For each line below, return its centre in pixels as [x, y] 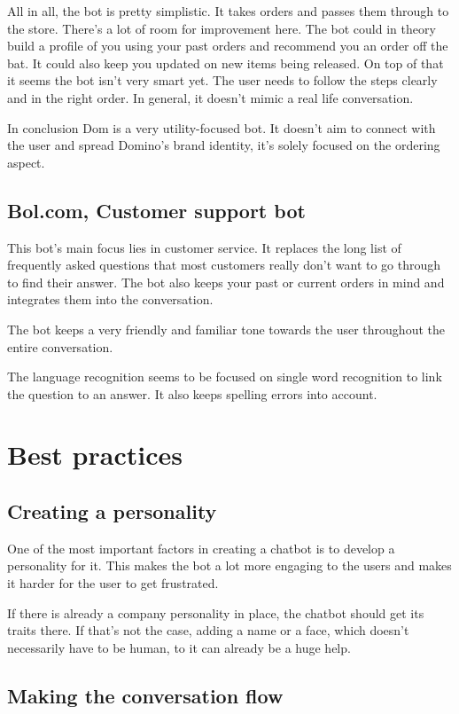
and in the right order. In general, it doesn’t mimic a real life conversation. [210, 97]
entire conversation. [60, 346]
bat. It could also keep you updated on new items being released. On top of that [226, 63]
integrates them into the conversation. [110, 299]
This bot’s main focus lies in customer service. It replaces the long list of [204, 247]
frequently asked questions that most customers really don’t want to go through [224, 265]
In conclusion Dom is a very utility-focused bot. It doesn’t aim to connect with [222, 127]
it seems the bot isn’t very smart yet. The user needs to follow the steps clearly [222, 80]
